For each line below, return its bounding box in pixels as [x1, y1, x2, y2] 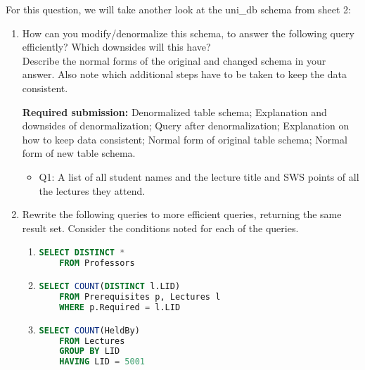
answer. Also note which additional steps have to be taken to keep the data [22, 67, 347, 82]
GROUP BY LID [59, 346, 120, 357]
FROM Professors [59, 258, 135, 269]
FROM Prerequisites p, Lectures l [59, 291, 221, 302]
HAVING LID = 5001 [59, 357, 145, 367]
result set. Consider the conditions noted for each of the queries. [22, 220, 299, 235]
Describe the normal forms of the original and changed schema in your [22, 53, 326, 68]
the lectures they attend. [39, 183, 146, 198]
